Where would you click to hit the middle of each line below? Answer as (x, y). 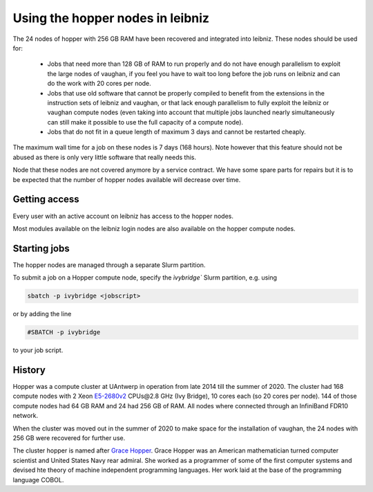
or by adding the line (42, 314)
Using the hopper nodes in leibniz (111, 18)
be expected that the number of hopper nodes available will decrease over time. (127, 179)
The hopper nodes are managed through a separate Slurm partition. (109, 265)
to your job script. (38, 350)
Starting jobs (41, 248)
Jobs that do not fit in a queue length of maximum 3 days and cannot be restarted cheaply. (177, 132)
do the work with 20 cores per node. (99, 84)
